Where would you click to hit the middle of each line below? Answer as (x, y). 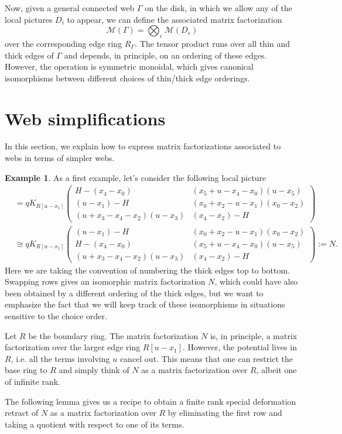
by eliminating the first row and (225, 413)
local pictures (29, 19)
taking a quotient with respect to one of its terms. (95, 424)
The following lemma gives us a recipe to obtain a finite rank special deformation (151, 401)
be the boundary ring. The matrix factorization (113, 335)
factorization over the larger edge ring (73, 347)
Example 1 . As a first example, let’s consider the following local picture (136, 177)
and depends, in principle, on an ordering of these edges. (165, 55)
